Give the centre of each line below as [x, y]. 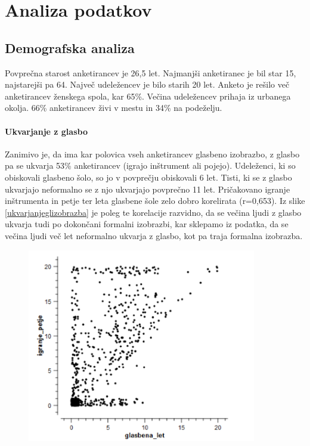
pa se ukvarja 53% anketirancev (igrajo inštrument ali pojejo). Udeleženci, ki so [150, 165]
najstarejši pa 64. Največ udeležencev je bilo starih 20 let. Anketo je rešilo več [147, 84]
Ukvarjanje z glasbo [46, 131]
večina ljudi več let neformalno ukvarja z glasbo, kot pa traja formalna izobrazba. [154, 235]
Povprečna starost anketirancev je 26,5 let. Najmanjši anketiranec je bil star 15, [151, 72]
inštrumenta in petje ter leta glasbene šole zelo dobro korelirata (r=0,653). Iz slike [155, 201]
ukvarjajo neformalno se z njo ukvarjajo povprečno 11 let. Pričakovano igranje [148, 189]
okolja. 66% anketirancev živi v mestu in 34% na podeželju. [114, 108]
